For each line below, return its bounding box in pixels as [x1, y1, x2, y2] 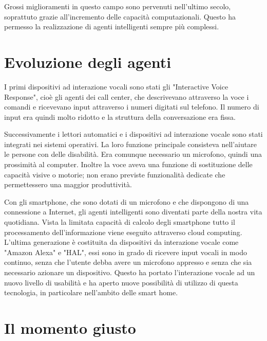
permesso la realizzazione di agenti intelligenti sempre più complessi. [4, 21, 219, 32]
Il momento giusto [4, 317, 136, 338]
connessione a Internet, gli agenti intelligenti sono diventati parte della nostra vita [4, 206, 262, 217]
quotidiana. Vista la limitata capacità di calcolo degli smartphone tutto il [4, 217, 235, 227]
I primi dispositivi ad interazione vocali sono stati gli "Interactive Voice [4, 81, 228, 92]
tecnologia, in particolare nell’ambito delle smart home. [4, 287, 178, 298]
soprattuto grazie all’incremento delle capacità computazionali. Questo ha [4, 11, 236, 22]
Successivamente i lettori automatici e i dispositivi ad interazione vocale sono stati [4, 129, 263, 139]
